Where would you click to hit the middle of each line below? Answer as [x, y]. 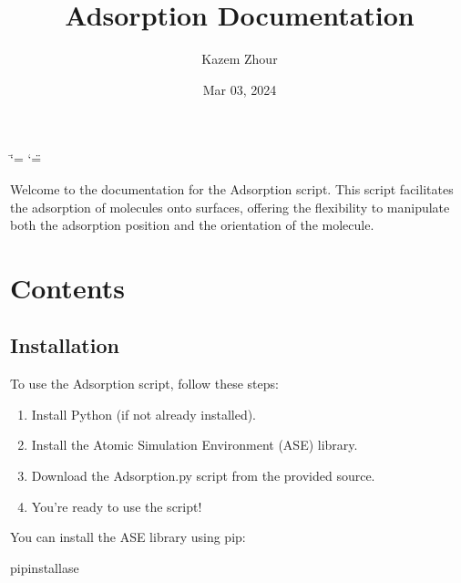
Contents [67, 287]
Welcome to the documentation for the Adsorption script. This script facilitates [232, 188]
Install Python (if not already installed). [144, 414]
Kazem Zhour [240, 59]
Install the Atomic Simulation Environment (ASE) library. [195, 445]
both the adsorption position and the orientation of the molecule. [192, 225]
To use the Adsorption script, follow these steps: [144, 384]
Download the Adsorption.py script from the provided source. [203, 476]
